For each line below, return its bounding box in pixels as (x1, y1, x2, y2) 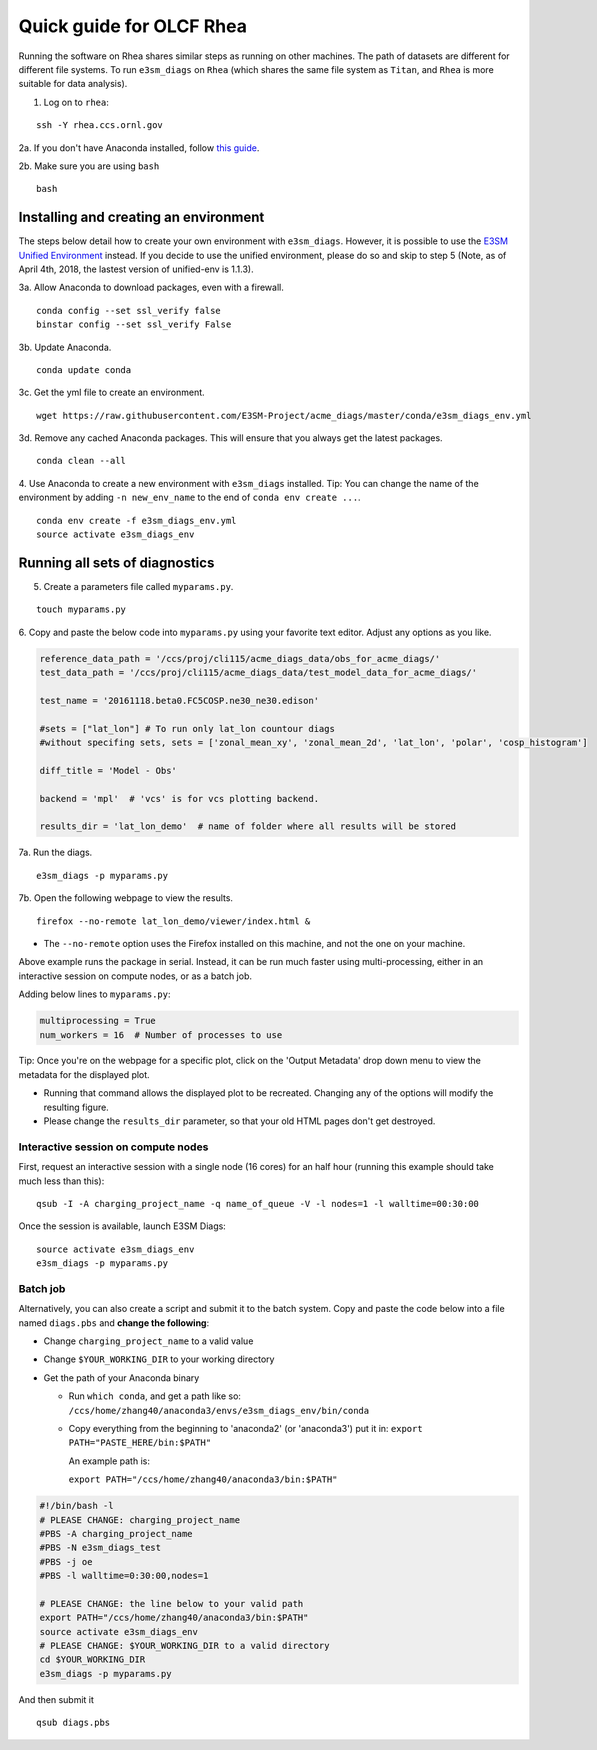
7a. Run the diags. (18, 846, 93, 859)
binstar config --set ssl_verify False (36, 319, 232, 330)
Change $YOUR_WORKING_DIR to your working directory (43, 1353, 275, 1365)
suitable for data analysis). (18, 78, 128, 90)
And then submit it (18, 1693, 95, 1705)
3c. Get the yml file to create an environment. (18, 386, 205, 399)
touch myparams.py (36, 604, 127, 615)
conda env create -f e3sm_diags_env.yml (36, 515, 237, 526)
